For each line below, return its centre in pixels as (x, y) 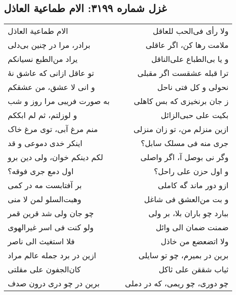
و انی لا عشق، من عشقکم (52, 87)
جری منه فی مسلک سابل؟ (185, 143)
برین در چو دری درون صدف (54, 283)
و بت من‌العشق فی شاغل (186, 199)
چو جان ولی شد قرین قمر (51, 213)
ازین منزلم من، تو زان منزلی (181, 129)
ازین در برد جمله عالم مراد (52, 255)
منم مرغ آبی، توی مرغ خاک (53, 129)
